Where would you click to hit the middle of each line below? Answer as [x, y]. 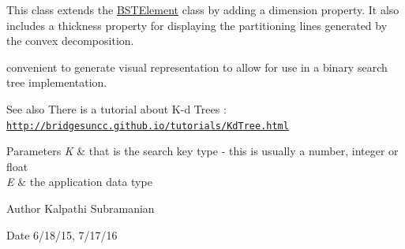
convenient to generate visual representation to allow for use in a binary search [197, 67]
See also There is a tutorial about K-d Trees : [116, 108]
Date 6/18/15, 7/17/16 [62, 234]
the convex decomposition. [70, 41]
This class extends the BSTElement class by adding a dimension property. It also [203, 9]
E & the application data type [79, 182]
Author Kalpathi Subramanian [81, 208]
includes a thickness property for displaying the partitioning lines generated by [197, 25]
